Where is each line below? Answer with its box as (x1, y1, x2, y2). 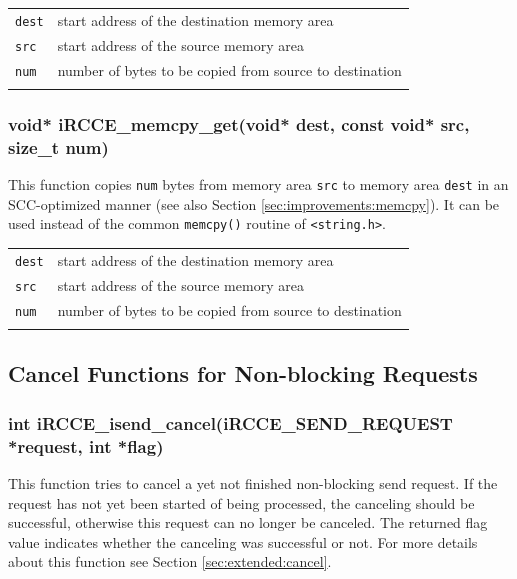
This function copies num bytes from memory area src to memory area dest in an (8, 174, 509, 195)
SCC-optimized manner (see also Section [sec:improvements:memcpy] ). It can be (8, 193, 500, 214)
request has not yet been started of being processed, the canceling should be (8, 492, 475, 513)
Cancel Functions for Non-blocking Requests (8, 358, 478, 389)
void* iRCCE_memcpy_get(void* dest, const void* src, (8, 111, 470, 136)
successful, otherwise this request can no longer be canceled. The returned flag (8, 512, 488, 533)
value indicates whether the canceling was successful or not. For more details (8, 531, 478, 552)
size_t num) (8, 134, 109, 159)
